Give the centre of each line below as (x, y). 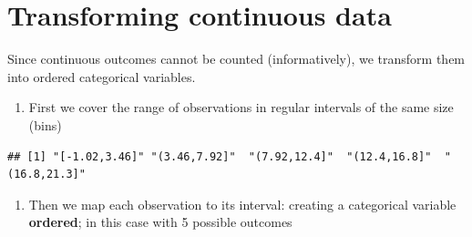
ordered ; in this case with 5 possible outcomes (160, 222)
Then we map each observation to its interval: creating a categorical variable (242, 204)
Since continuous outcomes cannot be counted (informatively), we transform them (236, 59)
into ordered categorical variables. (102, 76)
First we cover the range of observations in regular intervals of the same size (241, 107)
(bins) (45, 124)
